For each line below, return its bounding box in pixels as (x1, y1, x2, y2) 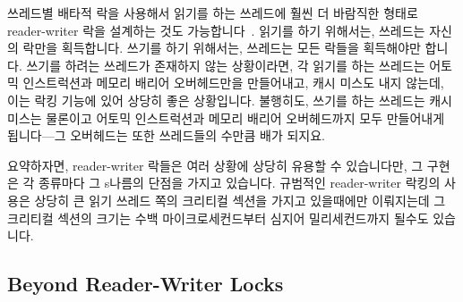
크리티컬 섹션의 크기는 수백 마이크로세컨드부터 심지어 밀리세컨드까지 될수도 (7, 208, 429, 227)
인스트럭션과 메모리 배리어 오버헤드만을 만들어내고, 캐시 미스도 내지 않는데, (22, 73, 444, 92)
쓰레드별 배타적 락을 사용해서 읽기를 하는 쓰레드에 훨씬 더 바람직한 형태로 (7, 4, 418, 21)
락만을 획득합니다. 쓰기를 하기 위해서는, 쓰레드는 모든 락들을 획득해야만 (22, 38, 421, 57)
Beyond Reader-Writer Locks (7, 270, 284, 298)
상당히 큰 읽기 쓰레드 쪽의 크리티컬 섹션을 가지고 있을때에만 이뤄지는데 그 (34, 190, 446, 209)
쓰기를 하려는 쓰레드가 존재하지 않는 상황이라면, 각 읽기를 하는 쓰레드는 (26, 55, 425, 74)
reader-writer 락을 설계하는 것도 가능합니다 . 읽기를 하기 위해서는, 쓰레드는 (7, 21, 425, 39)
